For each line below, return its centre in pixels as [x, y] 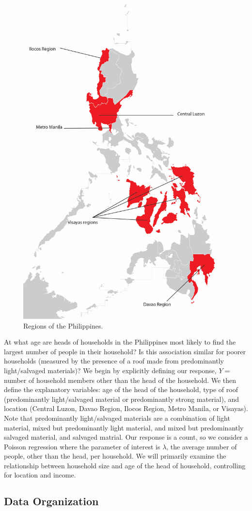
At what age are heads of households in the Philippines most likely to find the [120, 342]
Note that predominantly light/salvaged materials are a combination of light [117, 418]
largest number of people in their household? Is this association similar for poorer [125, 351]
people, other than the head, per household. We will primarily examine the [115, 456]
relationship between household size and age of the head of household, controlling [125, 465]
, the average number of [202, 446]
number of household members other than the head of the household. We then [120, 380]
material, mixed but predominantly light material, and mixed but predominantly [124, 427]
